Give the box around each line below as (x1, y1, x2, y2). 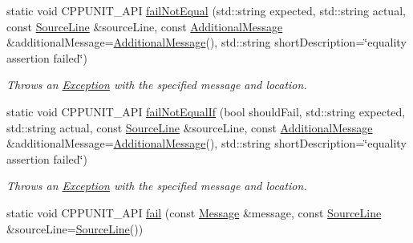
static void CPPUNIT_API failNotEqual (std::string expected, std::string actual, (6, 2, 406, 18)
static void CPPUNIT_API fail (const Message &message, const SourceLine (6, 204, 382, 221)
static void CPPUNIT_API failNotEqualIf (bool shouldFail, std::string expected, (6, 103, 406, 119)
